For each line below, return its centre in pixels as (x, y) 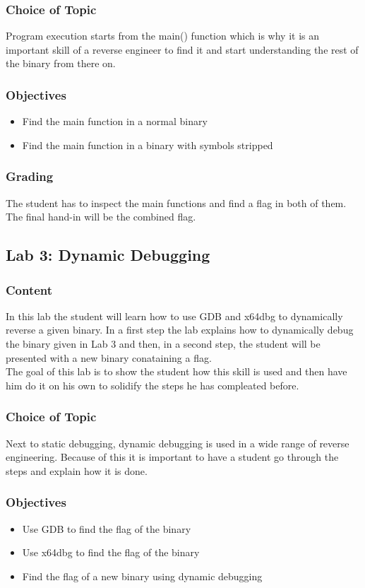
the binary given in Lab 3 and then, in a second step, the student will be (163, 343)
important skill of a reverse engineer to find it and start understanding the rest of (182, 49)
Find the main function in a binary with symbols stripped (148, 145)
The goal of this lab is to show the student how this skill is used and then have (176, 371)
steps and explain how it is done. (77, 470)
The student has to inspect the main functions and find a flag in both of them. (176, 202)
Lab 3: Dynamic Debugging (108, 255)
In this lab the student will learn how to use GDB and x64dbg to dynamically (174, 316)
